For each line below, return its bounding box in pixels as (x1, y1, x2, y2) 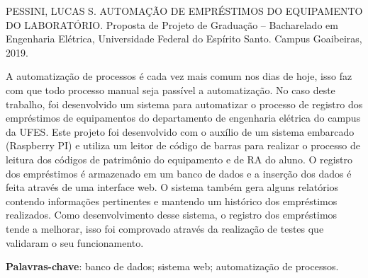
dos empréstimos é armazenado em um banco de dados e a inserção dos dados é (6, 166, 352, 180)
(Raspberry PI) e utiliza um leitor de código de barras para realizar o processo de (6, 138, 360, 153)
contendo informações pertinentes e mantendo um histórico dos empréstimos (6, 193, 338, 208)
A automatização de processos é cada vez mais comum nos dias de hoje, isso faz (6, 69, 352, 83)
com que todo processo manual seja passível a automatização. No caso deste (6, 82, 335, 97)
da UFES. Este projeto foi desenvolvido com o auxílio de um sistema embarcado (6, 124, 355, 139)
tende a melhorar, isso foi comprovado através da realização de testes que (6, 221, 324, 236)
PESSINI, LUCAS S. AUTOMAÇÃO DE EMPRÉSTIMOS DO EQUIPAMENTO (6, 4, 363, 18)
